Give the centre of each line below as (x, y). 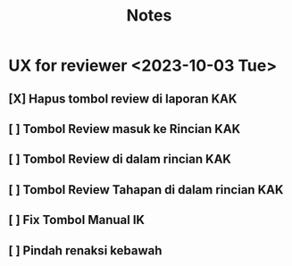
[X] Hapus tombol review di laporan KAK (123, 99)
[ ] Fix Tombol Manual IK (76, 220)
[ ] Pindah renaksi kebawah (85, 250)
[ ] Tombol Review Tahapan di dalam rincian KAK (146, 190)
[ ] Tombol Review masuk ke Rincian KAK (125, 129)
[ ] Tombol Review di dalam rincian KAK (120, 159)
